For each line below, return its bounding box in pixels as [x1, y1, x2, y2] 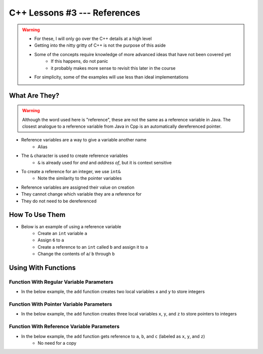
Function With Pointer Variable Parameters [9, 300, 112, 307]
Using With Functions [9, 263, 76, 272]
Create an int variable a [38, 230, 88, 236]
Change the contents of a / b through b [38, 251, 115, 257]
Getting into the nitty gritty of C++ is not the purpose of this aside [34, 42, 166, 48]
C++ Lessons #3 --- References [9, 7, 141, 18]
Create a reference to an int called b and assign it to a [38, 244, 148, 250]
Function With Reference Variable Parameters [9, 323, 120, 330]
